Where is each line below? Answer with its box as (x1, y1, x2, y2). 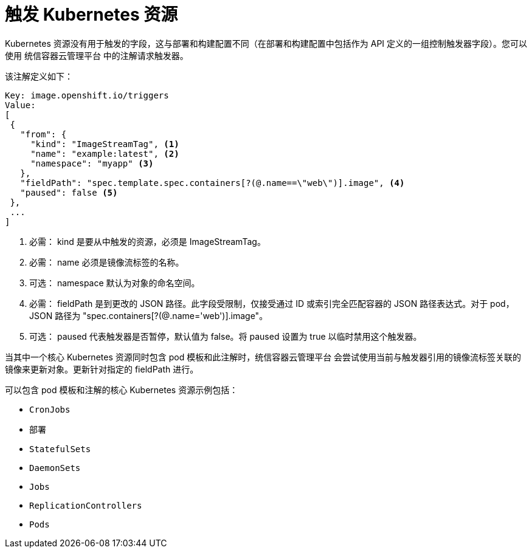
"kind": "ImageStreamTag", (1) (30, 139, 179, 149)
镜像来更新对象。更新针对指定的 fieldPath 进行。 (5, 363, 199, 374)
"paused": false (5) (20, 187, 118, 197)
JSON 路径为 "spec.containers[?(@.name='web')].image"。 (29, 310, 268, 321)
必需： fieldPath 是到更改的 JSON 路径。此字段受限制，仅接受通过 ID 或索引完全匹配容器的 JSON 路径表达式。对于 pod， (29, 298, 514, 309)
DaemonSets (29, 462, 81, 473)
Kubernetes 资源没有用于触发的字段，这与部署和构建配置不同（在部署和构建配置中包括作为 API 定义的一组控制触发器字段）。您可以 (5, 38, 528, 49)
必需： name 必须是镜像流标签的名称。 (29, 256, 184, 267)
